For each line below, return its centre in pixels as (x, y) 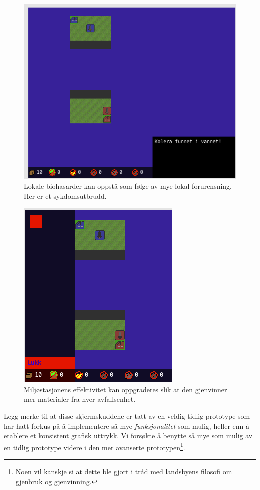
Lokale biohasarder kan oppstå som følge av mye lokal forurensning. (128, 186)
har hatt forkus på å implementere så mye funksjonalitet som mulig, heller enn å (127, 426)
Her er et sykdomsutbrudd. (65, 195)
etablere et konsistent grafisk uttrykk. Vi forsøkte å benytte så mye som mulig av (128, 436)
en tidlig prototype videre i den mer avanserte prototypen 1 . (95, 446)
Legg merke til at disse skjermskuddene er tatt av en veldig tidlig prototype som (127, 416)
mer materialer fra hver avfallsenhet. (80, 399)
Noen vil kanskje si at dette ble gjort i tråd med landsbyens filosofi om (124, 472)
